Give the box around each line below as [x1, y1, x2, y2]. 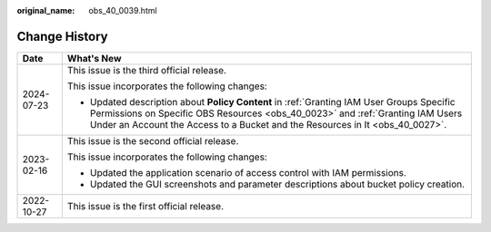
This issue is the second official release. [66, 134, 239, 147]
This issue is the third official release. [66, 63, 227, 76]
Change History [16, 28, 108, 44]
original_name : [16, 5, 75, 15]
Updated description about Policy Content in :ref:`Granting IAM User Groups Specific [89, 95, 456, 108]
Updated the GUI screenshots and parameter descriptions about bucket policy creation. [89, 178, 466, 190]
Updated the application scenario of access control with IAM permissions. [89, 166, 406, 179]
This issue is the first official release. [66, 199, 225, 212]
